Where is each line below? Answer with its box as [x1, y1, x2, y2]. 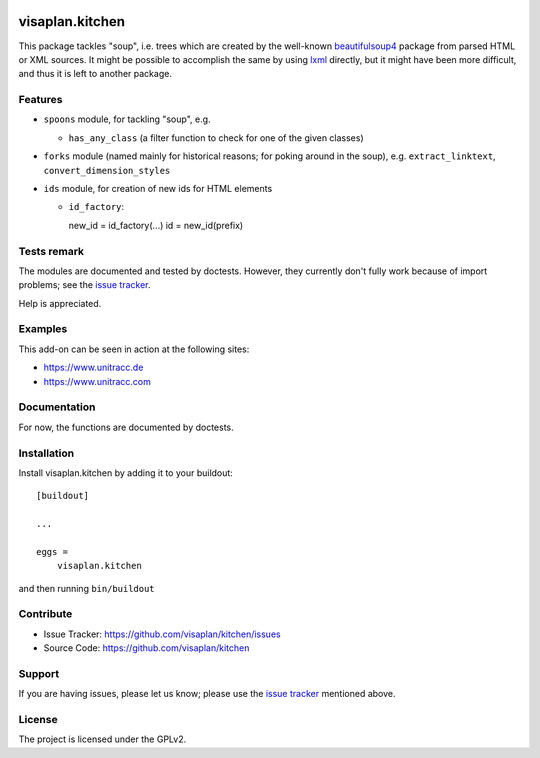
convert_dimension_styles [43, 165, 171, 176]
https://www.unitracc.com [43, 375, 152, 387]
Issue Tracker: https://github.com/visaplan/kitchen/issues [43, 628, 281, 640]
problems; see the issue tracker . [18, 279, 151, 291]
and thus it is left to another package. [18, 68, 172, 80]
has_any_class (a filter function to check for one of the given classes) [68, 131, 364, 144]
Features [18, 93, 63, 107]
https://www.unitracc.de [43, 361, 144, 374]
